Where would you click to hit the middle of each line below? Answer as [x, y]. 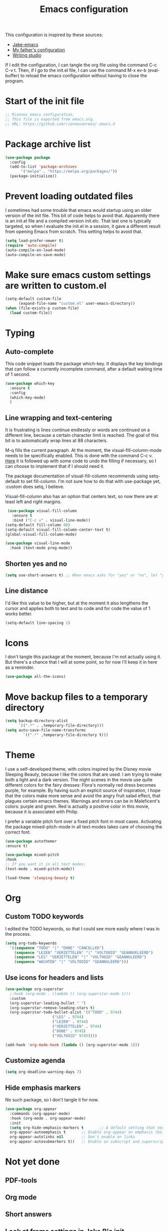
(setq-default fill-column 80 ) [38, 525]
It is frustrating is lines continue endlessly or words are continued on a [77, 430]
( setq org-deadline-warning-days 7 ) [43, 1072]
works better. [19, 613]
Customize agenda [35, 1060]
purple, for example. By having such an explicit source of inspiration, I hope [83, 790]
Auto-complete [29, 352]
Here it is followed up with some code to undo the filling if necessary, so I [81, 461]
